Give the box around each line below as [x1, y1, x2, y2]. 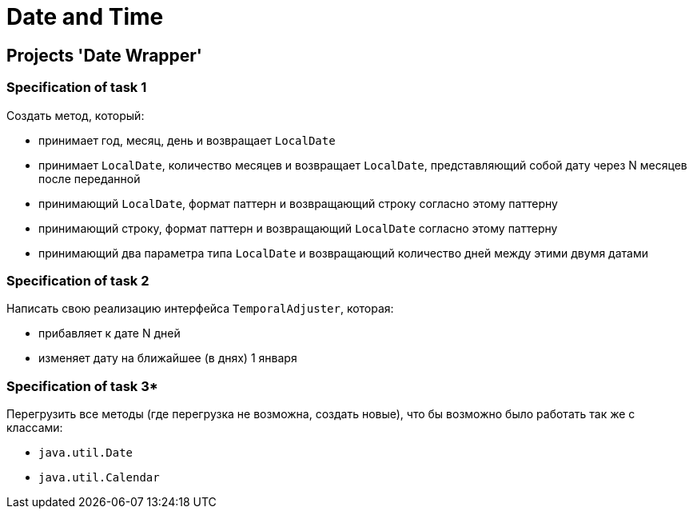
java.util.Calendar [38, 471, 160, 485]
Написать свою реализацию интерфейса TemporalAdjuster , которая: [6, 301, 394, 316]
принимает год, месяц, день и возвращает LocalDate [38, 133, 336, 147]
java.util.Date [38, 446, 133, 460]
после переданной [38, 171, 141, 186]
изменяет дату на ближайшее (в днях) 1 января [38, 351, 297, 365]
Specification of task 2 [6, 272, 149, 289]
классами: [6, 421, 63, 435]
